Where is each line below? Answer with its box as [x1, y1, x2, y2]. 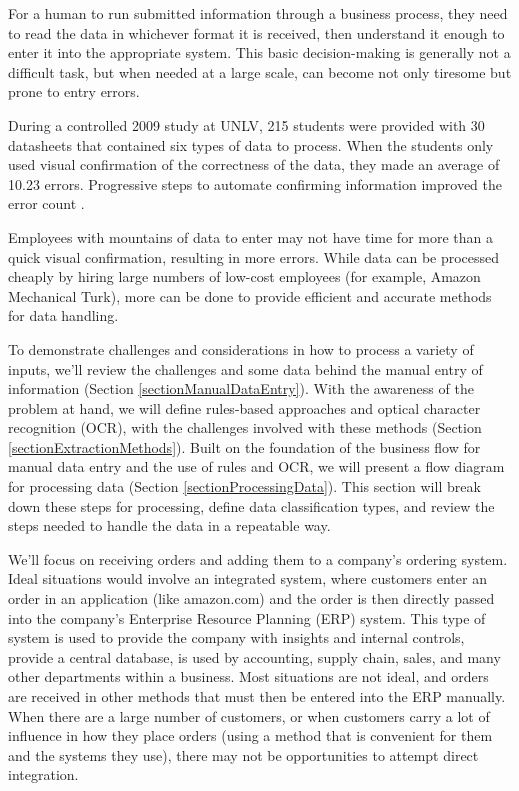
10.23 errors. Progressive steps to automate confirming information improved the [8, 173, 503, 194]
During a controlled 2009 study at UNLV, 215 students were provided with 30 [8, 114, 485, 135]
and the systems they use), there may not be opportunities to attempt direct [8, 744, 479, 765]
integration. [8, 764, 79, 785]
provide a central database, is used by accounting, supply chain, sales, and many [8, 646, 501, 667]
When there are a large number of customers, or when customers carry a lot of [8, 705, 490, 726]
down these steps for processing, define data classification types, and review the [8, 495, 495, 516]
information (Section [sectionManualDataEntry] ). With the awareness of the [8, 378, 474, 399]
